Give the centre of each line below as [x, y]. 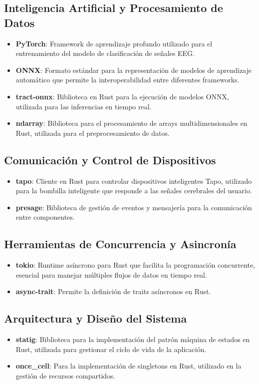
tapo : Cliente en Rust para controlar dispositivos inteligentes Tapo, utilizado [134, 181]
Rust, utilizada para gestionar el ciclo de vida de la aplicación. [111, 349]
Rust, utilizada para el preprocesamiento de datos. [93, 133]
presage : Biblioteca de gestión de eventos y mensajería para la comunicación [134, 207]
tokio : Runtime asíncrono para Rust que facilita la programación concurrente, [135, 265]
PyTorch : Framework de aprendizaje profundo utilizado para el [114, 43]
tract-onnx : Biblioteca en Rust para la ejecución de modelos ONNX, [123, 96]
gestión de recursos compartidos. [65, 375]
